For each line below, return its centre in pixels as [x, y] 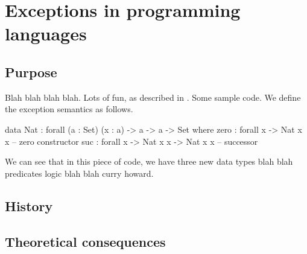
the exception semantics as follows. [69, 109]
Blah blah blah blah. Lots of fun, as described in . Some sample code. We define [153, 97]
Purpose [31, 71]
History [29, 205]
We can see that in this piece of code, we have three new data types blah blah [149, 161]
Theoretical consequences [85, 241]
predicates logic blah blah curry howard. [79, 173]
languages [46, 33]
